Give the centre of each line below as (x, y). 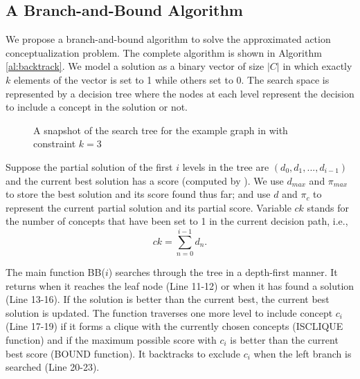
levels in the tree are (226, 166)
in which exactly (317, 66)
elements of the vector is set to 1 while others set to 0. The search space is (171, 79)
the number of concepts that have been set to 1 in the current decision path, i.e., (177, 221)
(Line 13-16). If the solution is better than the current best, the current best (168, 299)
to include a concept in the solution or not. (97, 107)
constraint (55, 144)
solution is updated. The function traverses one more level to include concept (169, 312)
